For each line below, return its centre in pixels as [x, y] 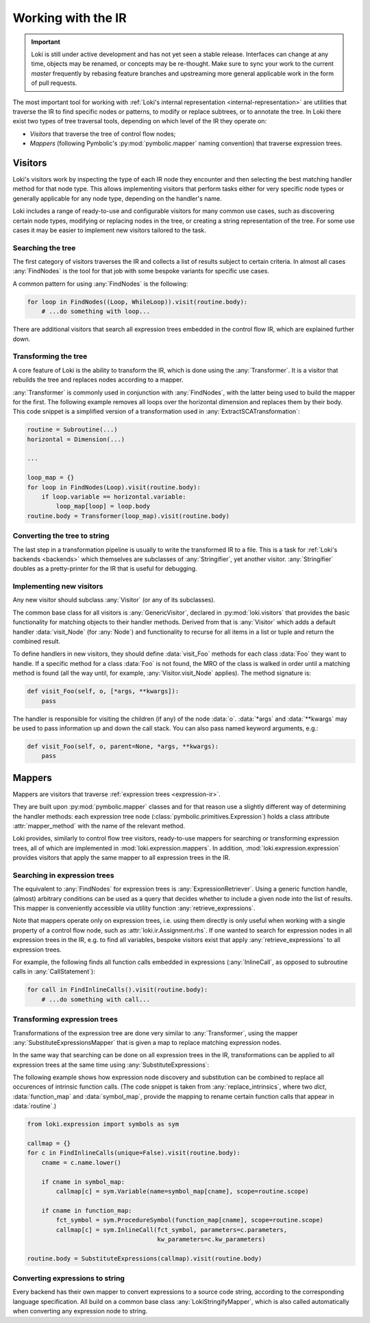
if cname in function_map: [87, 1210]
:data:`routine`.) [35, 1106]
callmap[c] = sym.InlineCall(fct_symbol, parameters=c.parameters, [172, 1229]
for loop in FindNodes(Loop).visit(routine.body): [114, 487]
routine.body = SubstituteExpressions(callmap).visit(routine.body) [145, 1258]
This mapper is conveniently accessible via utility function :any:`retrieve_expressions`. [134, 908]
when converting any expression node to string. [80, 1311]
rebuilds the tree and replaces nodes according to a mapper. [98, 380]
